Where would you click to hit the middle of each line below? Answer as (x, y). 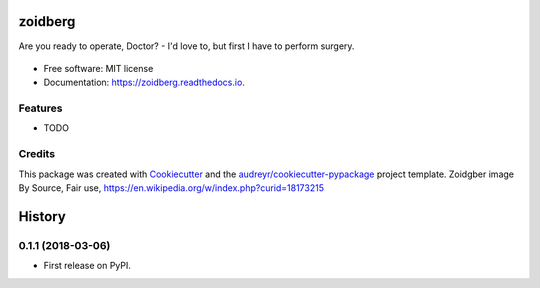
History (42, 216)
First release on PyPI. (87, 266)
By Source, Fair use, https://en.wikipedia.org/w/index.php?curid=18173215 (171, 187)
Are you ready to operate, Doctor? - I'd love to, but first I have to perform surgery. (186, 46)
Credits (36, 154)
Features (40, 108)
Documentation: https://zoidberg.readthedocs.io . (144, 82)
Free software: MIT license (98, 68)
